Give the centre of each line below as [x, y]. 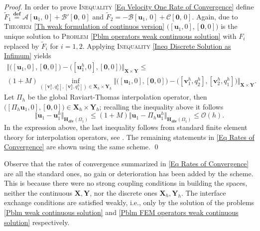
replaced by [22, 46]
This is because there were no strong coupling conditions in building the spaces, [126, 183]
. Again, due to [215, 16]
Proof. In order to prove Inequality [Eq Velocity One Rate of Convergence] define [129, 6]
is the [229, 26]
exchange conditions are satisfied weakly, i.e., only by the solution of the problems [129, 202]
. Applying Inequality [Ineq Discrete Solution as [157, 46]
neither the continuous [38, 192]
